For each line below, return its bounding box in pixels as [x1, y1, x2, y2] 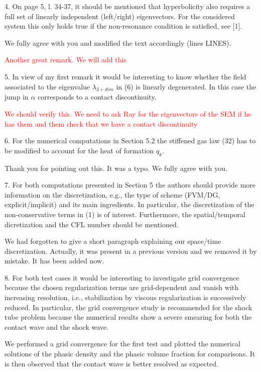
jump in [5, 91, 29, 102]
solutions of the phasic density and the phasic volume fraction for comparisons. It [5, 348, 255, 359]
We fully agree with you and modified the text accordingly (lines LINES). [5, 37, 231, 48]
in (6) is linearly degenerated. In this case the [116, 81, 256, 91]
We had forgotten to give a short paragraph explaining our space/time [5, 236, 221, 246]
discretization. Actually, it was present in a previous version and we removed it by [5, 245, 257, 256]
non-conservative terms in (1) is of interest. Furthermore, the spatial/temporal [5, 209, 245, 219]
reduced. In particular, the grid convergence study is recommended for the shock [5, 302, 252, 312]
